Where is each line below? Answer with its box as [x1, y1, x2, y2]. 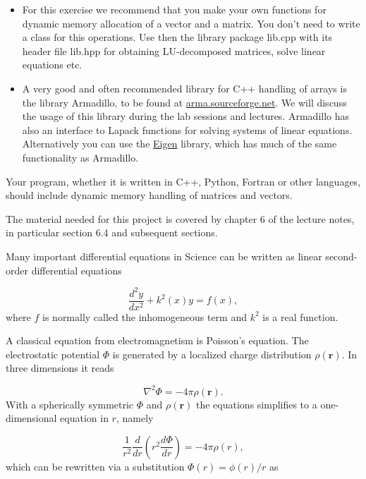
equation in [60, 411, 109, 425]
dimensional [6, 411, 57, 425]
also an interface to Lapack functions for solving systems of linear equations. [22, 122, 353, 137]
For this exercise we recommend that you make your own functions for [22, 2, 327, 16]
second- [325, 248, 358, 263]
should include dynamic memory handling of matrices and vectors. [6, 188, 293, 202]
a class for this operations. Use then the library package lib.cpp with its [22, 30, 333, 44]
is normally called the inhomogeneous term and [42, 309, 247, 324]
